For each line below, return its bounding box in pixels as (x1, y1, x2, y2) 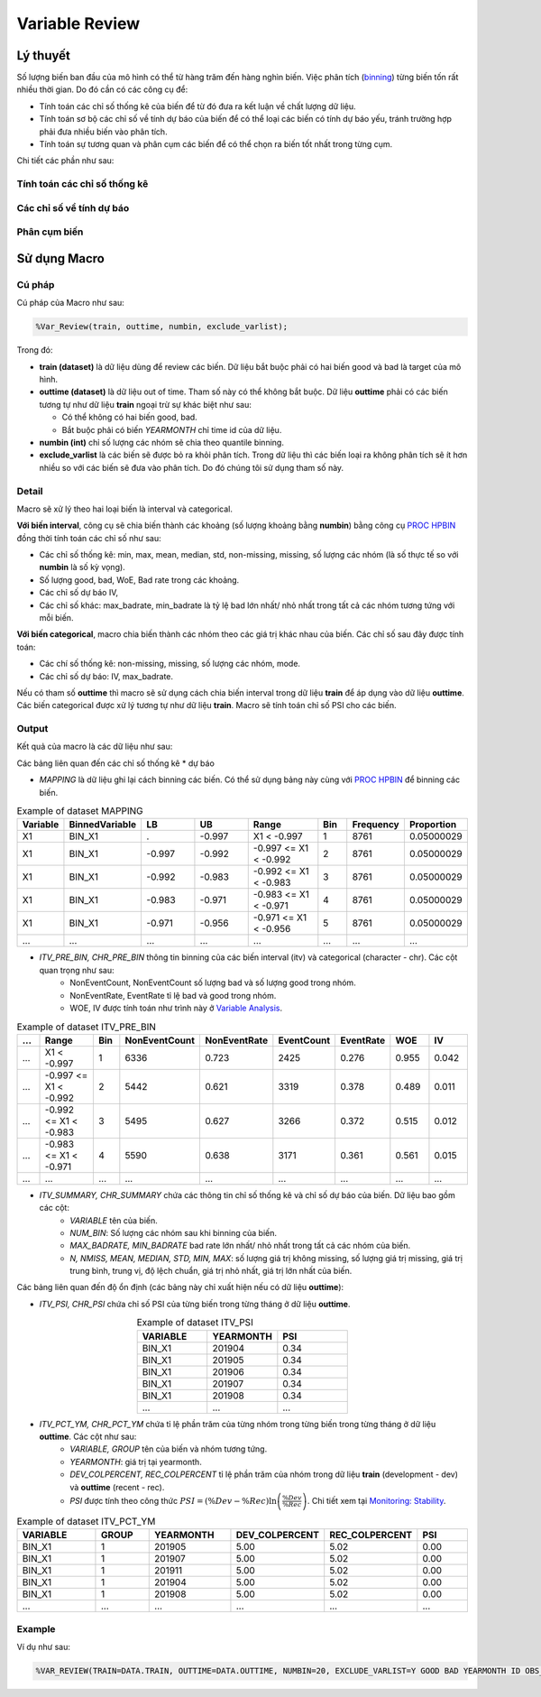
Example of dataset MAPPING (16, 805, 143, 817)
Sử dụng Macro (16, 251, 105, 266)
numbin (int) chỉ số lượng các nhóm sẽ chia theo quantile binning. (39, 437, 284, 447)
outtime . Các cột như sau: (39, 1431, 137, 1443)
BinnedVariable (69, 818, 137, 831)
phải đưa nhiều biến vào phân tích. (39, 126, 168, 137)
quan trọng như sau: (39, 964, 115, 975)
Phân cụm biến (16, 226, 84, 238)
